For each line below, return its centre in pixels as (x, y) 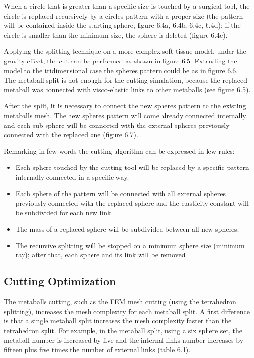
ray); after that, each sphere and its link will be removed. (101, 255)
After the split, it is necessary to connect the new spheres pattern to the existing (125, 106)
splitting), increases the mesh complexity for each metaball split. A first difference (127, 311)
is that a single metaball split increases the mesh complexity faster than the (118, 321)
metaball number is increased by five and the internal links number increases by (124, 340)
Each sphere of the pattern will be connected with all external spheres (120, 193)
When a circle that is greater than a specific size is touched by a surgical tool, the (127, 6)
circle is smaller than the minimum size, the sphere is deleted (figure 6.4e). (116, 34)
